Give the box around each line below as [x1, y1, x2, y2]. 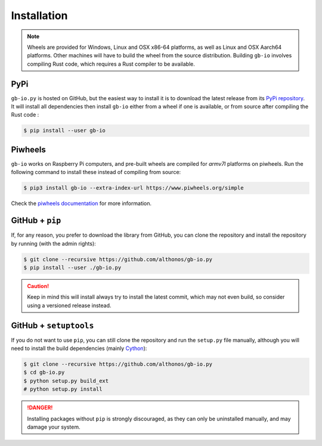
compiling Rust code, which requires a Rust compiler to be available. [27, 60, 195, 67]
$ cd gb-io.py [23, 369, 65, 376]
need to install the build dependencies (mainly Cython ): [11, 345, 147, 352]
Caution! [27, 282, 49, 289]
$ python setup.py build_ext [23, 377, 109, 384]
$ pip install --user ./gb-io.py [23, 264, 122, 271]
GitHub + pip [11, 215, 61, 226]
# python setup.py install [23, 386, 103, 393]
